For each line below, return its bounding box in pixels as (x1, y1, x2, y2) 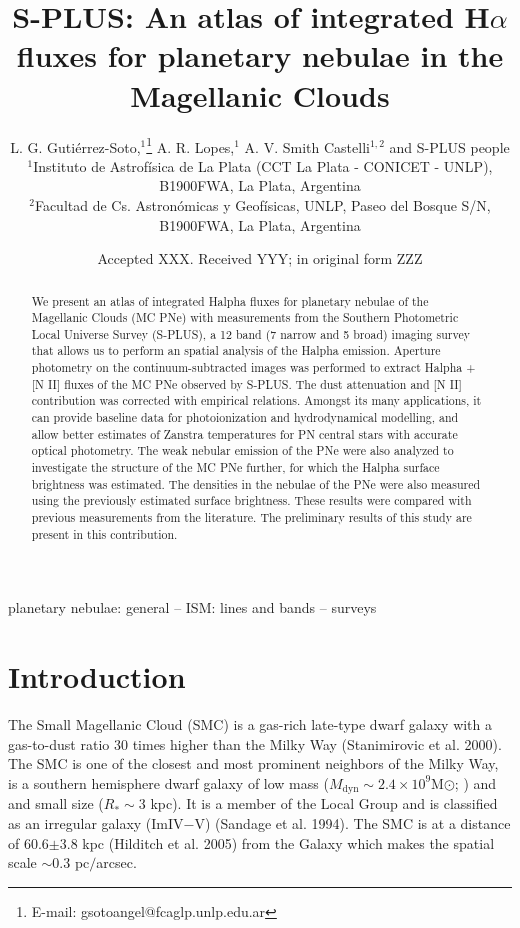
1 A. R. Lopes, (146, 133, 235, 157)
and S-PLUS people (389, 136, 510, 157)
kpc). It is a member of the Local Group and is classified (150, 793, 498, 814)
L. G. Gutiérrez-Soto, (10, 136, 141, 157)
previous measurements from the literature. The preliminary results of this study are (31, 509, 472, 526)
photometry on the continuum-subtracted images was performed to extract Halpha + (31, 359, 476, 376)
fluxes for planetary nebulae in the (16, 35, 504, 76)
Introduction (8, 656, 186, 697)
